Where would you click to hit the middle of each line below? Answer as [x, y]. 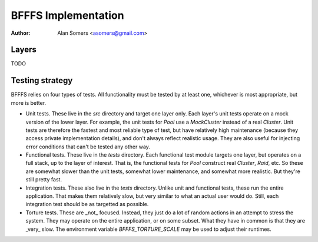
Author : [21, 33]
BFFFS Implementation [67, 15]
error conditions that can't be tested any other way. [88, 147]
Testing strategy [42, 80]
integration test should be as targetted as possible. [87, 204]
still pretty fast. [44, 180]
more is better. [29, 102]
